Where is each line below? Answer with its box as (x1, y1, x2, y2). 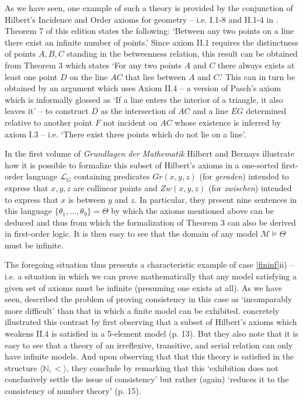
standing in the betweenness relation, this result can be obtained (67, 47, 298, 60)
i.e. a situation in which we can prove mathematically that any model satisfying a (5, 270, 297, 282)
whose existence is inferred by (175, 116, 281, 128)
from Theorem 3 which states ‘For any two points (5, 58, 182, 71)
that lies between (125, 70, 186, 82)
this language (5, 205, 52, 217)
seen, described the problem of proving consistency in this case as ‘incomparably (5, 293, 292, 305)
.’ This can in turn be (219, 70, 295, 82)
